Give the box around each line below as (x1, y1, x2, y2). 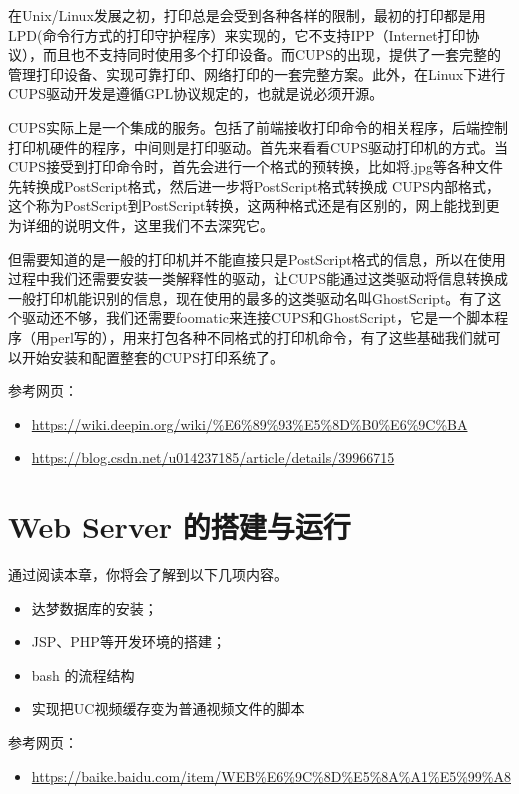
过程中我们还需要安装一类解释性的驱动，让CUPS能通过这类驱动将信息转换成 (8, 268, 508, 289)
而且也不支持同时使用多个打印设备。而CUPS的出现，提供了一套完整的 (42, 44, 501, 65)
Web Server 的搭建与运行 (8, 506, 351, 547)
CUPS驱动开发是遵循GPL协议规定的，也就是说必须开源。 (8, 83, 384, 104)
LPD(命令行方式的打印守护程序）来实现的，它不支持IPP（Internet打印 (8, 24, 466, 45)
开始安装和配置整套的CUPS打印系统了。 (21, 346, 284, 367)
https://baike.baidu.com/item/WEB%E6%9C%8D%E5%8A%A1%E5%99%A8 (31, 765, 511, 786)
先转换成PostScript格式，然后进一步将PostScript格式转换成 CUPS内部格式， (8, 175, 501, 196)
